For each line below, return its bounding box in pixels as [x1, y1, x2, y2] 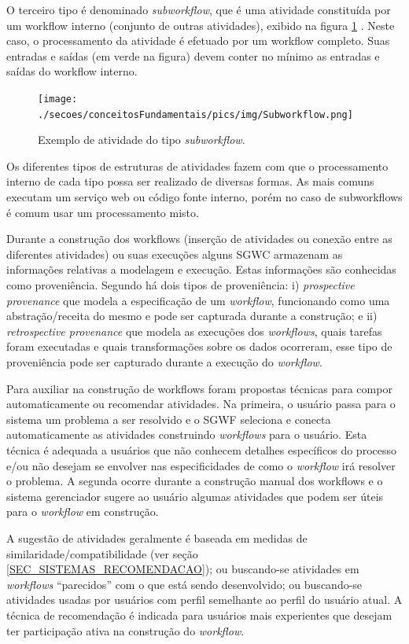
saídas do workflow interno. [6, 63, 138, 79]
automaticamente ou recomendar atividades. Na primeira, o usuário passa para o [6, 396, 396, 412]
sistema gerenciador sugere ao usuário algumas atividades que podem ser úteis [6, 488, 384, 504]
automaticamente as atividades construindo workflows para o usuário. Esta [6, 426, 367, 443]
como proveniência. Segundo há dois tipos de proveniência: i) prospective [6, 277, 355, 293]
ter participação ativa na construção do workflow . [6, 622, 245, 638]
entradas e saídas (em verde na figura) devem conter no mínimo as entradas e [6, 47, 380, 64]
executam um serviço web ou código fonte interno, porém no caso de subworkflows [6, 189, 403, 205]
